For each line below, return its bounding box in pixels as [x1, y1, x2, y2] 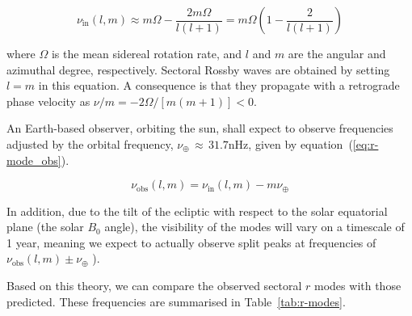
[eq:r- [352, 135, 379, 152]
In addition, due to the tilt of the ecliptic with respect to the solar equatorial [6, 202, 388, 219]
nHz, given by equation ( [228, 135, 353, 152]
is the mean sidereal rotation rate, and [51, 45, 242, 61]
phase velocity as [6, 92, 90, 109]
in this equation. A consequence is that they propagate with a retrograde [38, 77, 400, 94]
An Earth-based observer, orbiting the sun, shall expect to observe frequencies [6, 120, 393, 137]
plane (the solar [6, 218, 84, 235]
